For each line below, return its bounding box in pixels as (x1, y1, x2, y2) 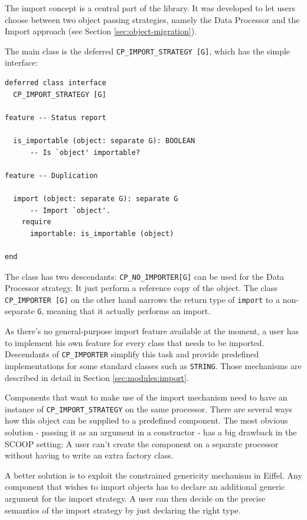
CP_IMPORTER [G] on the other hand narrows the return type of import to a (5, 293, 280, 305)
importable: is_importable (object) (30, 229, 174, 238)
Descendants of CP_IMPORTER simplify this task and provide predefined (5, 348, 259, 360)
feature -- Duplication (5, 171, 98, 180)
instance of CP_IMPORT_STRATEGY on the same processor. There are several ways (5, 402, 292, 415)
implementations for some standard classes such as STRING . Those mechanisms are (5, 359, 302, 372)
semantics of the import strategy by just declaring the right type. (5, 503, 241, 516)
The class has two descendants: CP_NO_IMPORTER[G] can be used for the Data (5, 270, 285, 282)
